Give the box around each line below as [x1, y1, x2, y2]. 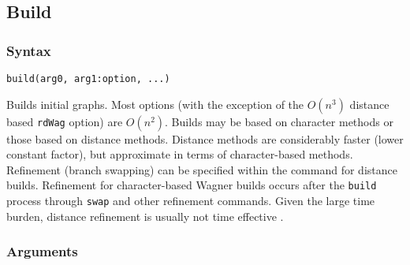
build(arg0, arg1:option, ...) [6, 73, 170, 84]
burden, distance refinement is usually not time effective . [6, 207, 284, 224]
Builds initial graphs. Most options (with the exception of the [6, 95, 304, 112]
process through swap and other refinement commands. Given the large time [6, 192, 375, 209]
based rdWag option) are [6, 113, 123, 129]
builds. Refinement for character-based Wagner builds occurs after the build [6, 177, 377, 193]
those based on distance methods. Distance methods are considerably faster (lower [6, 130, 404, 147]
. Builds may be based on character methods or [165, 113, 393, 129]
